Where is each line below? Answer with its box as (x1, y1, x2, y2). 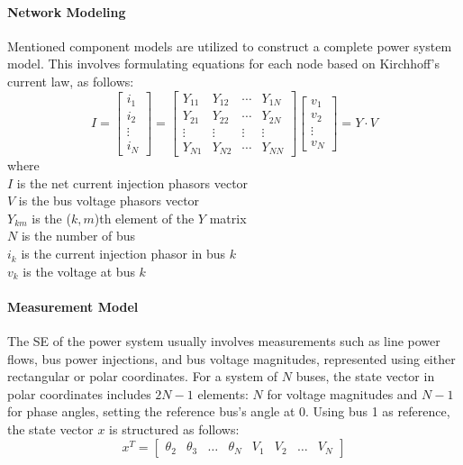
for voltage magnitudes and (267, 384, 418, 403)
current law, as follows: (7, 71, 134, 90)
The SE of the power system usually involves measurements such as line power (7, 332, 440, 351)
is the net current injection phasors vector (16, 173, 249, 192)
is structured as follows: (109, 420, 240, 438)
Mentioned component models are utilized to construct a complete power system (7, 36, 452, 55)
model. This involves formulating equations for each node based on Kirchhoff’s (7, 54, 440, 73)
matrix (209, 208, 247, 227)
